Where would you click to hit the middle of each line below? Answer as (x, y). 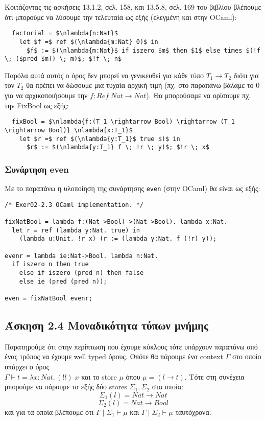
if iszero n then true (50, 264)
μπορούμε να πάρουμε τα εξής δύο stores (66, 387)
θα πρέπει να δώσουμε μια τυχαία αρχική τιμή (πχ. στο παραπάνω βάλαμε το (140, 85)
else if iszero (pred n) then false (81, 273)
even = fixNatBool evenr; (49, 298)
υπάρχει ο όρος (27, 366)
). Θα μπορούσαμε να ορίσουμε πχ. (199, 95)
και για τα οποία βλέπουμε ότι (49, 412)
